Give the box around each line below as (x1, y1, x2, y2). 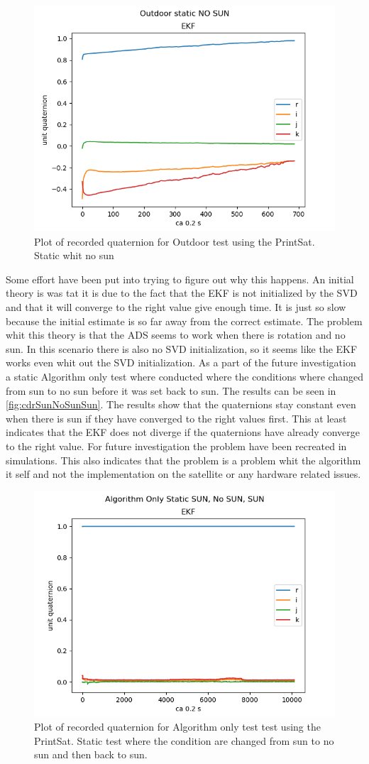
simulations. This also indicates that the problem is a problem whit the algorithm (6, 452, 361, 467)
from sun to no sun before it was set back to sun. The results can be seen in (6, 383, 336, 398)
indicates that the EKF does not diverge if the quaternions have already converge (6, 425, 360, 440)
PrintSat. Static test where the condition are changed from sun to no (34, 733, 334, 748)
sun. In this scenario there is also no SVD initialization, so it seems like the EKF (6, 341, 358, 356)
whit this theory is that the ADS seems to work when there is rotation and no (6, 327, 346, 342)
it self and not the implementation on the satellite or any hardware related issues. (6, 466, 361, 481)
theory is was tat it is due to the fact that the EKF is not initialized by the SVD (6, 285, 358, 300)
